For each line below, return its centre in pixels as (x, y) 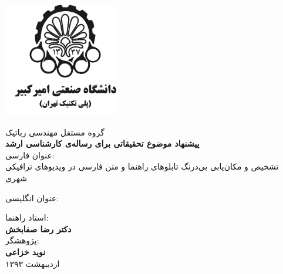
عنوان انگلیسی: (32, 197)
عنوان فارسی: (30, 155)
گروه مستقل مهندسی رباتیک (55, 132)
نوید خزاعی (26, 251)
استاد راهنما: (27, 217)
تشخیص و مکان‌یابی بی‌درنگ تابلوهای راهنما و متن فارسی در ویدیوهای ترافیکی (142, 166)
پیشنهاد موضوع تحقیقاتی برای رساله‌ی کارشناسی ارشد (102, 143)
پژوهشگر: (22, 240)
